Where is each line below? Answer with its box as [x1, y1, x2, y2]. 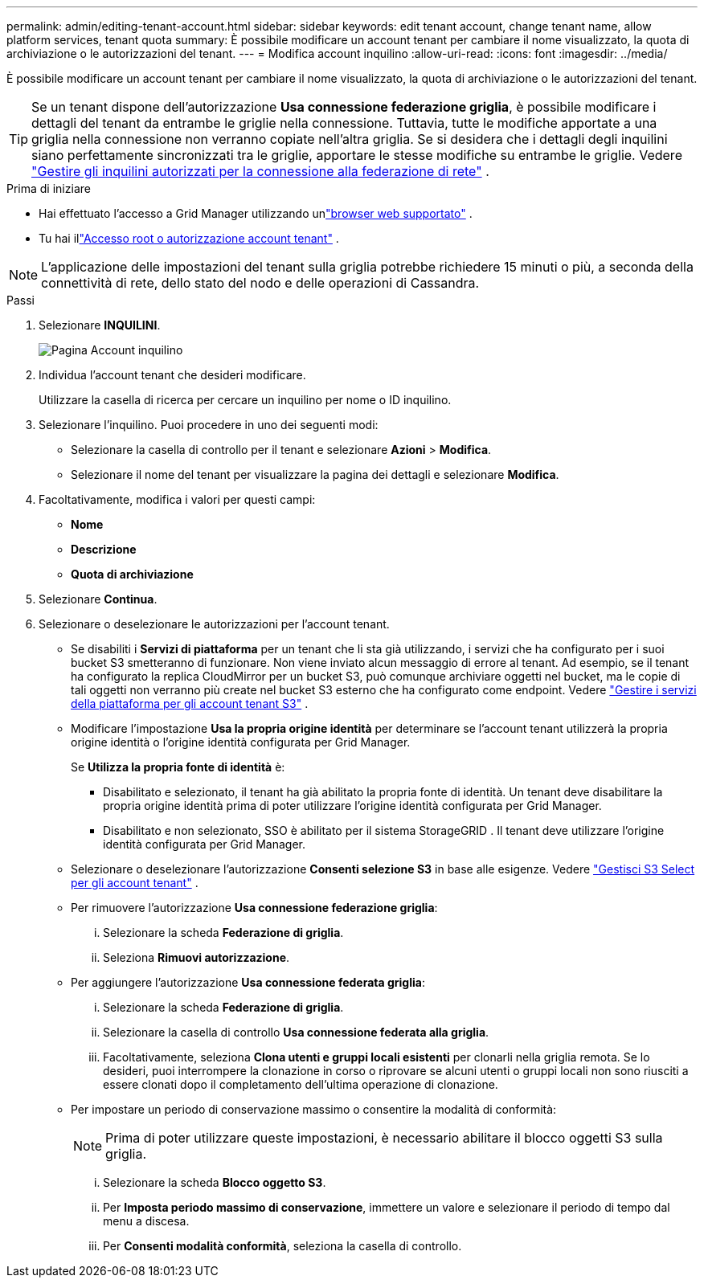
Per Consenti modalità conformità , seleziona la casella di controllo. [103, 1239, 462, 1253]
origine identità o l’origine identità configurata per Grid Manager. [71, 735, 411, 749]
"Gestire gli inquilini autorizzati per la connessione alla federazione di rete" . [31, 163, 489, 179]
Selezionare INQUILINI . [39, 318, 161, 332]
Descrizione [71, 542, 137, 556]
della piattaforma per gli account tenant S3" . [71, 697, 309, 710]
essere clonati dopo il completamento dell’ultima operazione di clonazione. [103, 1077, 498, 1091]
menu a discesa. [103, 1214, 190, 1228]
